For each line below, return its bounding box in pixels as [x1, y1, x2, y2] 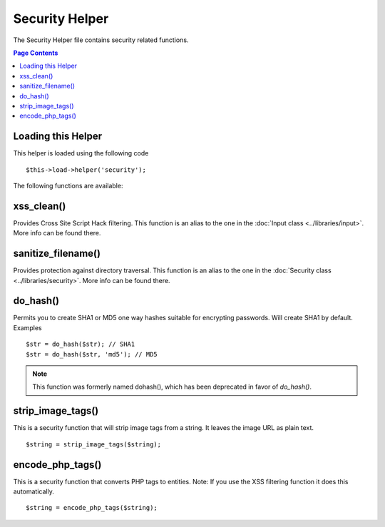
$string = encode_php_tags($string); [26, 503, 158, 512]
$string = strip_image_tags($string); [26, 440, 162, 449]
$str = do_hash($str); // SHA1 [26, 340, 135, 349]
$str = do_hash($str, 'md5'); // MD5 [26, 350, 158, 358]
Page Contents [13, 48, 58, 57]
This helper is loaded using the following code [13, 149, 149, 158]
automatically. [13, 487, 55, 496]
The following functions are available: [13, 181, 123, 190]
